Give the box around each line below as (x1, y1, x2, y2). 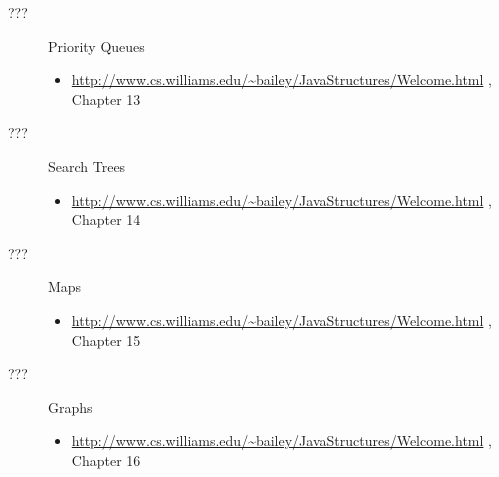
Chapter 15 (71, 329, 141, 350)
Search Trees (48, 155, 126, 176)
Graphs (48, 396, 93, 417)
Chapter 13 (71, 88, 141, 109)
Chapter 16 (71, 449, 141, 470)
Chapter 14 (71, 209, 141, 230)
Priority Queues (48, 35, 145, 56)
